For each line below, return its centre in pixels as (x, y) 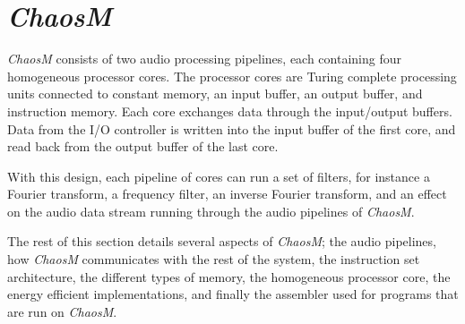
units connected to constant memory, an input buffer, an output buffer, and (215, 94)
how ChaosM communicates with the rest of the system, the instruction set (214, 259)
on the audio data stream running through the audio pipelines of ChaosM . (211, 211)
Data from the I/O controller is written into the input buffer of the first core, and (232, 128)
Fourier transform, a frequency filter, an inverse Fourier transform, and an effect (227, 194)
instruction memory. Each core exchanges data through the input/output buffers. (230, 111)
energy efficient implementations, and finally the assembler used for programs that (233, 294)
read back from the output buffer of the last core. (143, 146)
